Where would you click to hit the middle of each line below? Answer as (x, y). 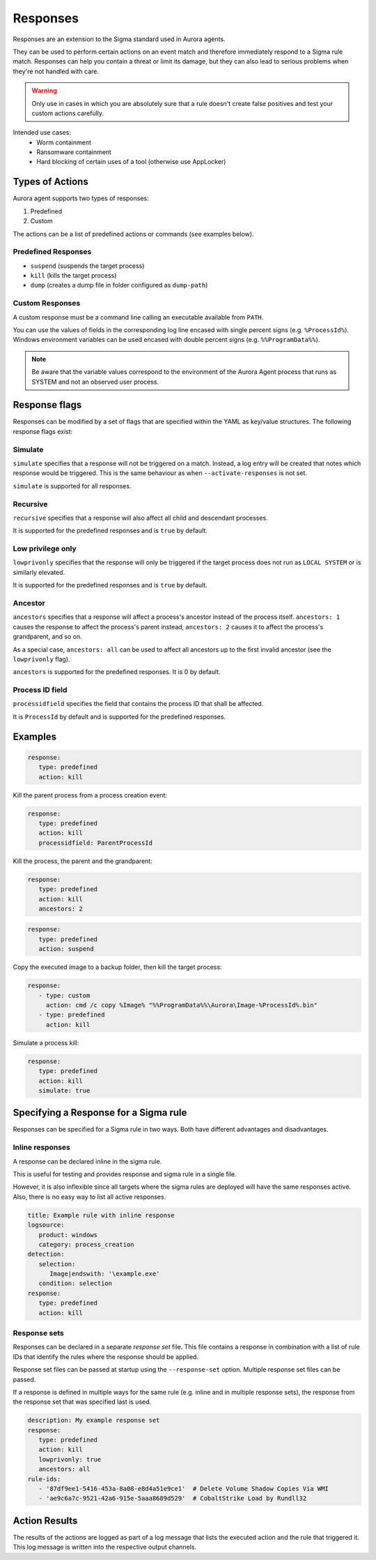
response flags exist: (43, 431)
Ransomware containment (74, 152)
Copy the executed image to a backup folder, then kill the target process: (117, 967)
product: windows (68, 1235)
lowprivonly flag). (41, 659)
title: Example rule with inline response (101, 1215)
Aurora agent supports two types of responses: (81, 198)
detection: (46, 1254)
